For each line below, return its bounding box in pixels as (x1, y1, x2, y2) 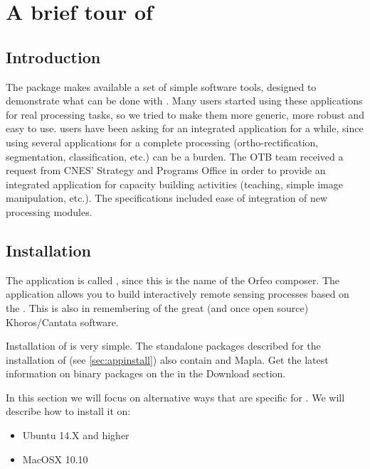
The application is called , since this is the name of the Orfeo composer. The (6, 272, 340, 287)
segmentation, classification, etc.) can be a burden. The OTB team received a (6, 149, 344, 163)
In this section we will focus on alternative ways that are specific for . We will (6, 389, 345, 404)
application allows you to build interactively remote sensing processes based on (6, 286, 349, 301)
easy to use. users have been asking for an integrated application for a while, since (6, 121, 364, 136)
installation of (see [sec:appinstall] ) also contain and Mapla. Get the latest (6, 352, 329, 367)
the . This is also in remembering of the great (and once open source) (6, 300, 309, 315)
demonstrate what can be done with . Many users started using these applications (6, 93, 363, 108)
